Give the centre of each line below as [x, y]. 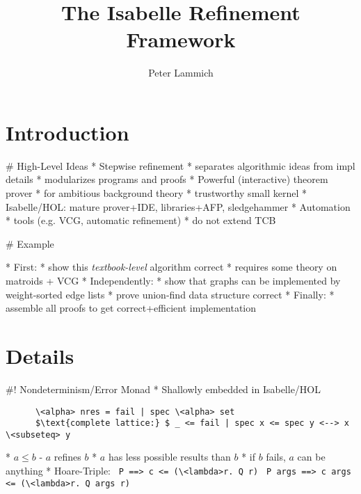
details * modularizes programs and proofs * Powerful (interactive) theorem [167, 179]
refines [67, 457]
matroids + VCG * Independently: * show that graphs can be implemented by [173, 280]
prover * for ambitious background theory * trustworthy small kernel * [157, 193]
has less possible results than [169, 457]
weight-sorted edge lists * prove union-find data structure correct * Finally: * [170, 294]
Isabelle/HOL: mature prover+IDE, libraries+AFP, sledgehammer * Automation [178, 206]
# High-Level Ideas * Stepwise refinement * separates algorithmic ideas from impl [180, 165]
